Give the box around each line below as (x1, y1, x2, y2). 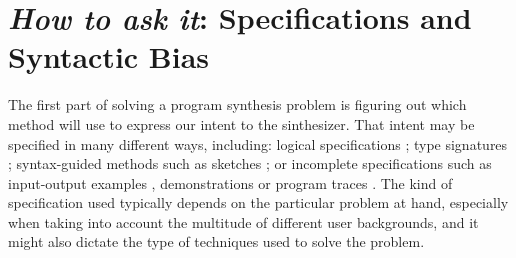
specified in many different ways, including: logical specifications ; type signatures (8, 133, 508, 154)
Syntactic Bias (8, 36, 210, 77)
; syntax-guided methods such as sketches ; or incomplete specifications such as (8, 153, 492, 174)
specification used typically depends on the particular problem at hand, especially (8, 192, 509, 213)
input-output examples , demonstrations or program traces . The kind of (8, 172, 453, 193)
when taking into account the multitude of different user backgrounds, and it (8, 211, 479, 232)
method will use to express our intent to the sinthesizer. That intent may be (8, 113, 475, 134)
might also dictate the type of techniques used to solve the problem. (8, 231, 425, 252)
